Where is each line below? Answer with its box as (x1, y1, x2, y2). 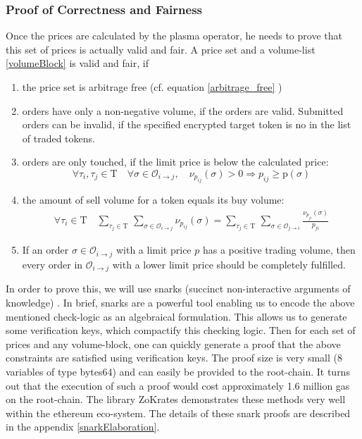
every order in (22, 256, 83, 271)
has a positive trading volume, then (202, 242, 356, 257)
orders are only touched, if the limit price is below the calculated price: (22, 154, 329, 169)
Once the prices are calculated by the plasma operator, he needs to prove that (6, 28, 342, 43)
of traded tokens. (22, 130, 95, 145)
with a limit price (116, 242, 192, 257)
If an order (22, 242, 69, 257)
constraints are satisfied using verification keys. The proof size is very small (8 (6, 350, 343, 365)
